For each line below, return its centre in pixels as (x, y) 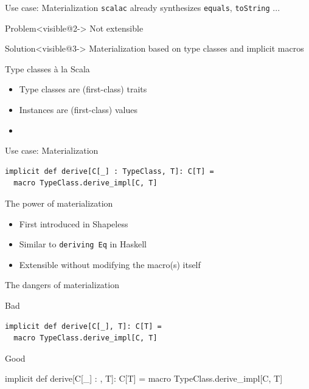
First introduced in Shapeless (74, 223)
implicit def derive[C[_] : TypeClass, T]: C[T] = (109, 171)
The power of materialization (59, 203)
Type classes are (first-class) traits (83, 89)
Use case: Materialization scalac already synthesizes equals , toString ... (143, 7)
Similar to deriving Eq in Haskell (83, 244)
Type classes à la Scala (47, 68)
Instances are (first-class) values (78, 110)
